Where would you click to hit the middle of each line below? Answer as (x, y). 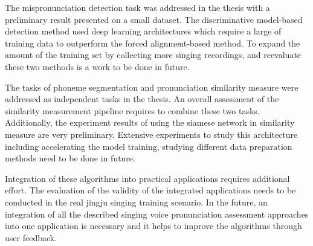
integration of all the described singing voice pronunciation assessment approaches (157, 214)
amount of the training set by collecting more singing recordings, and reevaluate (153, 55)
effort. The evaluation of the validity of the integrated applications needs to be (150, 190)
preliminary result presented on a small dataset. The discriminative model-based (154, 19)
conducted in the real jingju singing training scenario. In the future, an (136, 202)
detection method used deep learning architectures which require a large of (143, 31)
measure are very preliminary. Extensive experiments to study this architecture (151, 134)
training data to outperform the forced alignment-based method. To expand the (153, 43)
